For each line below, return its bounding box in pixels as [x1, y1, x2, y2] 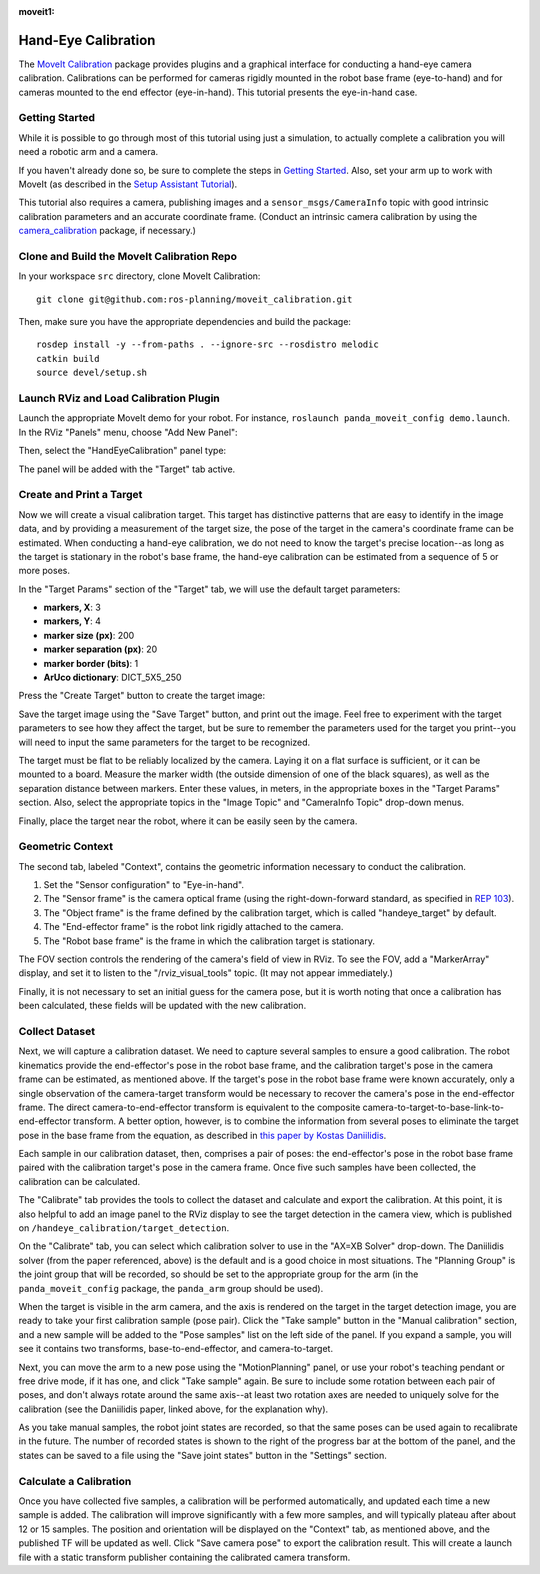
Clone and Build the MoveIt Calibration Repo [18, 249, 237, 263]
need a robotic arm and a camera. [18, 146, 159, 158]
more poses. [18, 565, 70, 577]
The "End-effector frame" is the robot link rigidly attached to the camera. [43, 921, 344, 933]
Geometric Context [18, 840, 114, 854]
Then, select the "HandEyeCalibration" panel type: [18, 445, 227, 457]
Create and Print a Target [18, 488, 143, 502]
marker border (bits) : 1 [43, 657, 139, 669]
